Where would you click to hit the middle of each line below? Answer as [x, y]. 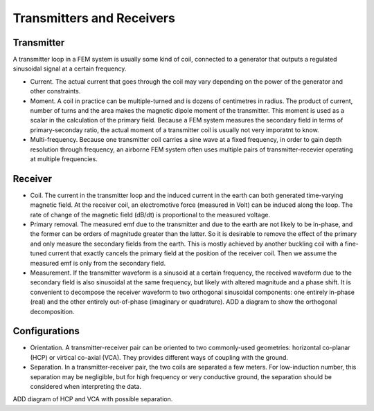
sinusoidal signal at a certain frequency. [70, 68]
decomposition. [52, 311]
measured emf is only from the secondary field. [98, 263]
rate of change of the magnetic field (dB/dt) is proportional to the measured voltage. [150, 214]
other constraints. [55, 91]
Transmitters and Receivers [94, 18]
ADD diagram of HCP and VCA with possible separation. [93, 399]
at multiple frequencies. [64, 158]
